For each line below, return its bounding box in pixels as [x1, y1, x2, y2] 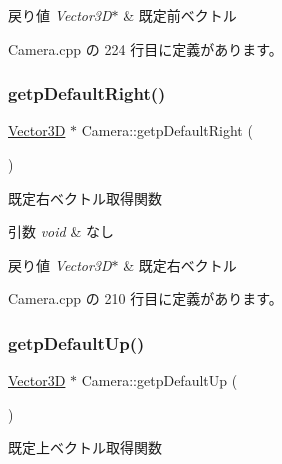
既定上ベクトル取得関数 [8, 437, 162, 458]
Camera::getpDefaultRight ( [81, 120, 253, 141]
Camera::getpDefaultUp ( [81, 370, 238, 391]
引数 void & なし [8, 221, 114, 242]
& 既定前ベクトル [123, 5, 237, 25]
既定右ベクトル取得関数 [8, 187, 162, 208]
